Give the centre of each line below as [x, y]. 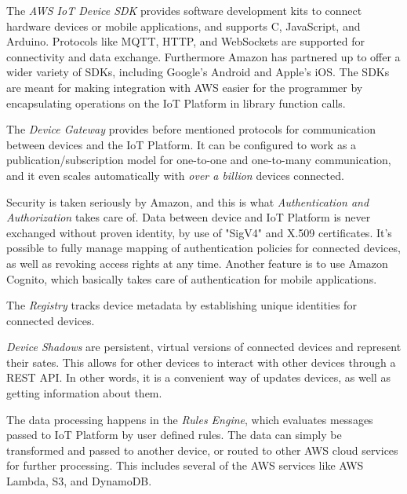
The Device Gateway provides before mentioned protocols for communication [191, 129]
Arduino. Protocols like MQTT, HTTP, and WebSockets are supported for [186, 41]
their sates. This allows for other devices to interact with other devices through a [201, 362]
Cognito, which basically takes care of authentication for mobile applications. [192, 278]
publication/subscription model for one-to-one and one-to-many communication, [199, 160]
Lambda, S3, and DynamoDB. [79, 481]
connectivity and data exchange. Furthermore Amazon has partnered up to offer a [203, 56]
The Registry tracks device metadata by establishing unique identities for [182, 305]
